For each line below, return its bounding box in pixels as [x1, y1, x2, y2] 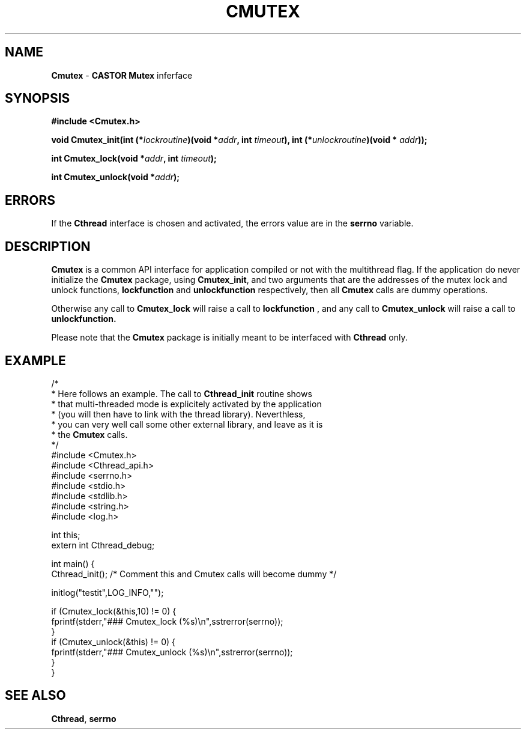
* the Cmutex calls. [51, 429, 128, 440]
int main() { [51, 558, 95, 569]
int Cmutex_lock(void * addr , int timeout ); [51, 153, 217, 164]
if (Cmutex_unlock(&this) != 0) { [51, 636, 175, 647]
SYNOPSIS [5, 91, 70, 106]
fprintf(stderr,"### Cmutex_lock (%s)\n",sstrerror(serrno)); [51, 616, 283, 626]
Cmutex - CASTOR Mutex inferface [51, 70, 193, 80]
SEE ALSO [5, 688, 66, 703]
